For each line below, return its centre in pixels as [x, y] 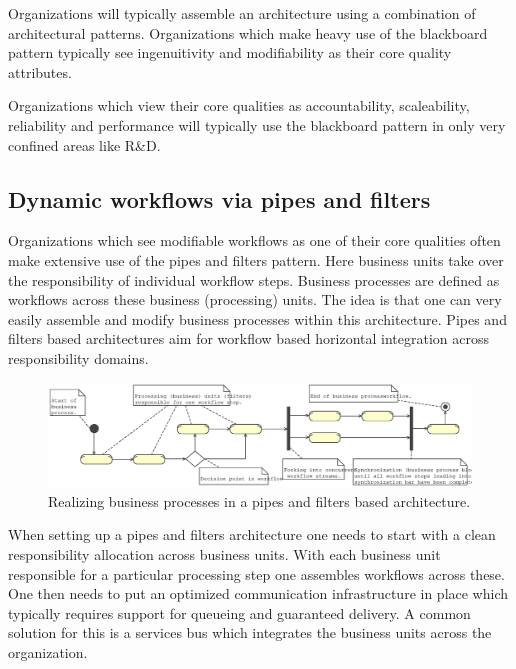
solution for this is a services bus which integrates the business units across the [250, 632]
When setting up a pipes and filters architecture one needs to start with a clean [252, 534]
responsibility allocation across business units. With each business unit [224, 554]
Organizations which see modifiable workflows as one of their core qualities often [254, 240]
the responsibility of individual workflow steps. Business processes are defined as [254, 279]
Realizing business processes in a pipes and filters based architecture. [259, 500]
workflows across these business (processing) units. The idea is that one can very [255, 299]
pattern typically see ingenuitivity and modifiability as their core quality [230, 52]
